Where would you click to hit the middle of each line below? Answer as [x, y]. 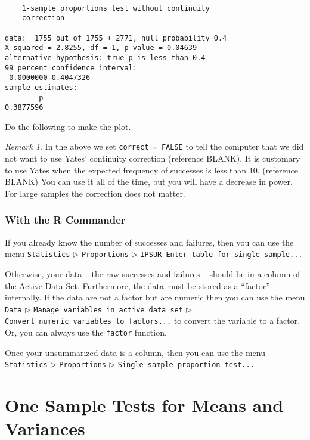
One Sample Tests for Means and [144, 405]
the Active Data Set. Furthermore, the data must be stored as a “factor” [137, 285]
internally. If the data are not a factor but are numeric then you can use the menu [155, 297]
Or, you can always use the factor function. [86, 332]
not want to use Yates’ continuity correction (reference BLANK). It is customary [153, 158]
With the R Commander [65, 220]
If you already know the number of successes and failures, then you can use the [149, 242]
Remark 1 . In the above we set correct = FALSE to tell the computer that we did [154, 146]
